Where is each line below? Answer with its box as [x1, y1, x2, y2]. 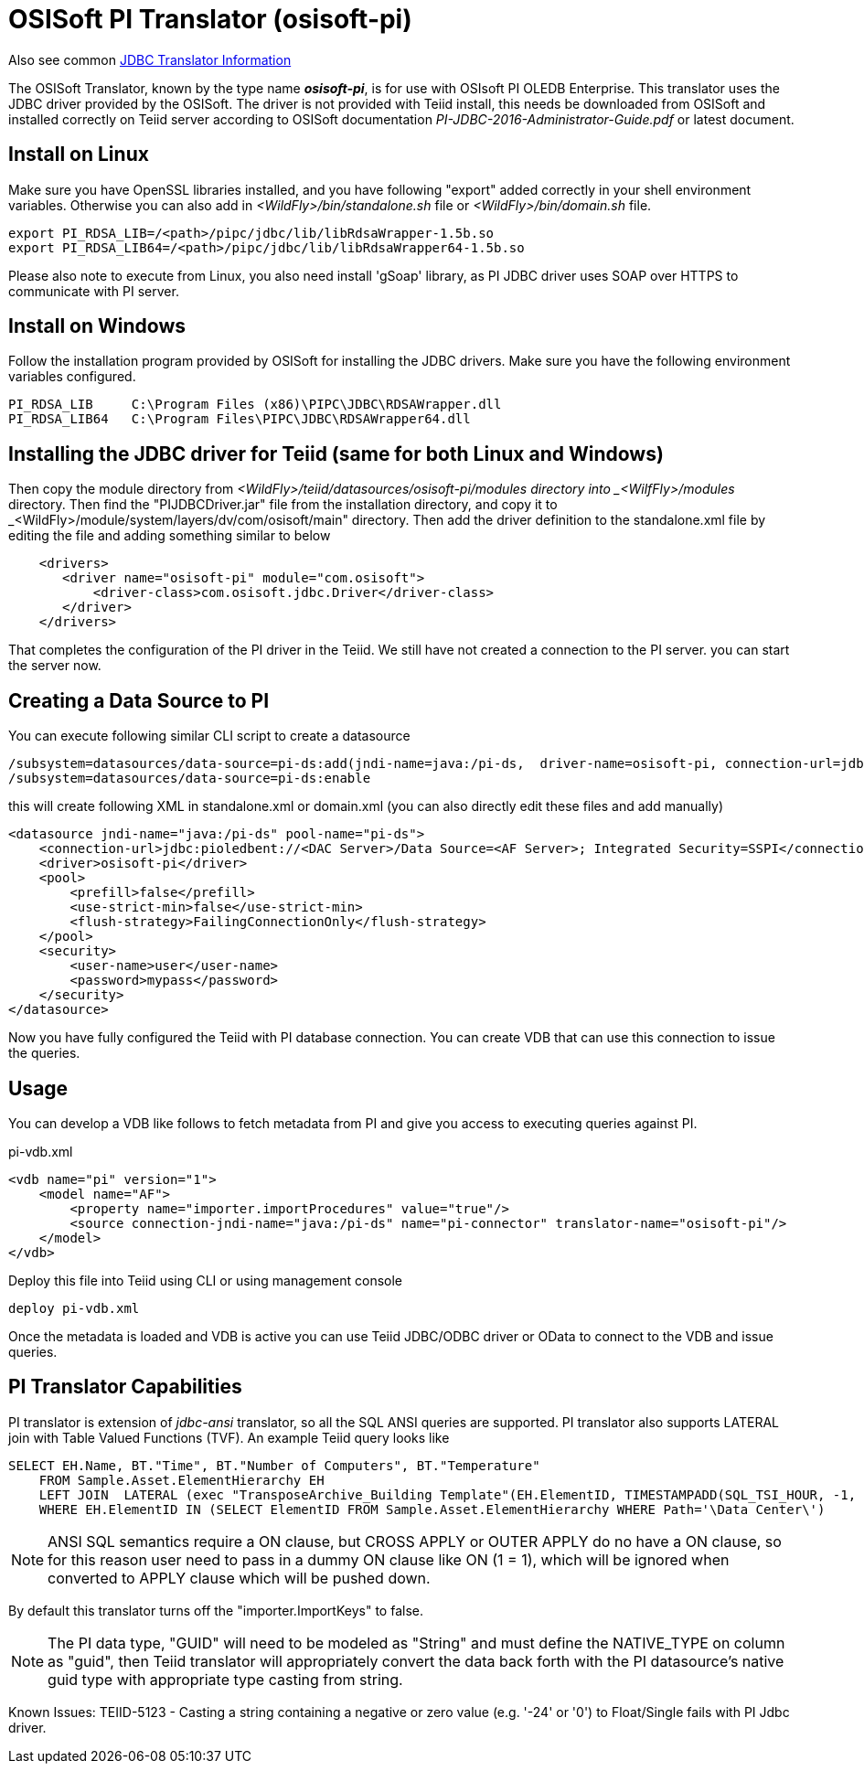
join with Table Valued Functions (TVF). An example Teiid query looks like [8, 1429, 450, 1446]
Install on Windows [8, 315, 186, 338]
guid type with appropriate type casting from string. [48, 1670, 403, 1689]
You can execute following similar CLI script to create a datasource [8, 728, 411, 744]
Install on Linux [8, 143, 149, 166]
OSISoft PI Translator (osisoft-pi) [8, 4, 412, 35]
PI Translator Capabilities [8, 1375, 242, 1399]
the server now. [8, 657, 101, 674]
